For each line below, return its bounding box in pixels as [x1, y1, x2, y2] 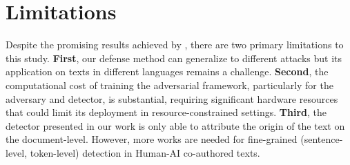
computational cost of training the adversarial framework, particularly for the [6, 77, 333, 92]
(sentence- [300, 132, 343, 146]
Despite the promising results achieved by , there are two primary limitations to [6, 37, 344, 52]
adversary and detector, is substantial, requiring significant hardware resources [6, 91, 338, 106]
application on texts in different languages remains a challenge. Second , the [6, 64, 329, 79]
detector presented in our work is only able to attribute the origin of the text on [6, 118, 345, 133]
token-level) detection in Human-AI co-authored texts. [30, 145, 260, 159]
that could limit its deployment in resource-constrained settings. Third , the [6, 105, 327, 119]
